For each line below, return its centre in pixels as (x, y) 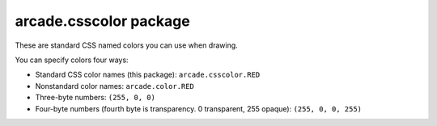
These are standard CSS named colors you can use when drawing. (126, 45)
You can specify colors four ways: (72, 60)
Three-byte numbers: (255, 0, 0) (95, 98)
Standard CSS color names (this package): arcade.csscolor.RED (148, 75)
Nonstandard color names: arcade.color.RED (115, 86)
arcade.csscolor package (102, 21)
